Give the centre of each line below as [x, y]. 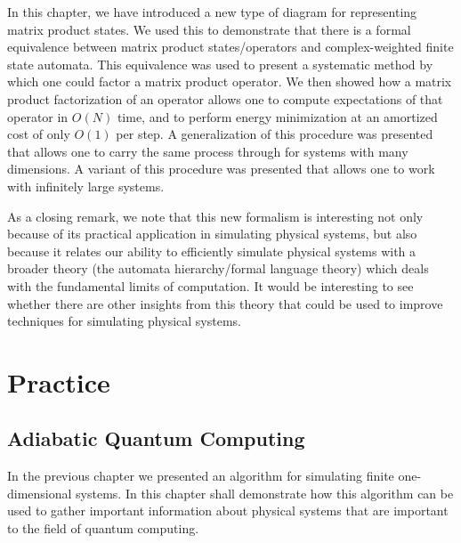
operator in [38, 116]
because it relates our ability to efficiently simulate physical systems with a [212, 251]
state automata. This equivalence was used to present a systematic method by [220, 64]
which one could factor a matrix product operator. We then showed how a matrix [230, 81]
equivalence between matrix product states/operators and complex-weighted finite [230, 47]
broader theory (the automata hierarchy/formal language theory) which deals [218, 268]
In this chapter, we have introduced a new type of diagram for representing [212, 12]
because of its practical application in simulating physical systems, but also [212, 234]
